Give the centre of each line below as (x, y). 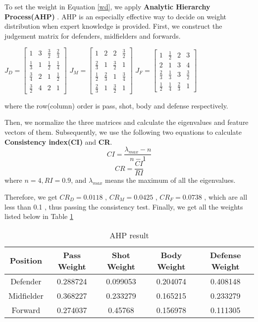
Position (26, 261)
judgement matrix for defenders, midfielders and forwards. (93, 35)
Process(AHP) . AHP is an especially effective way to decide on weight (116, 16)
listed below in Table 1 (39, 216)
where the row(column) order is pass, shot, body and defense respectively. (116, 105)
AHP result (129, 235)
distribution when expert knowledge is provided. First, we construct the (113, 26)
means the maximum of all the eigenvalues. (170, 180)
